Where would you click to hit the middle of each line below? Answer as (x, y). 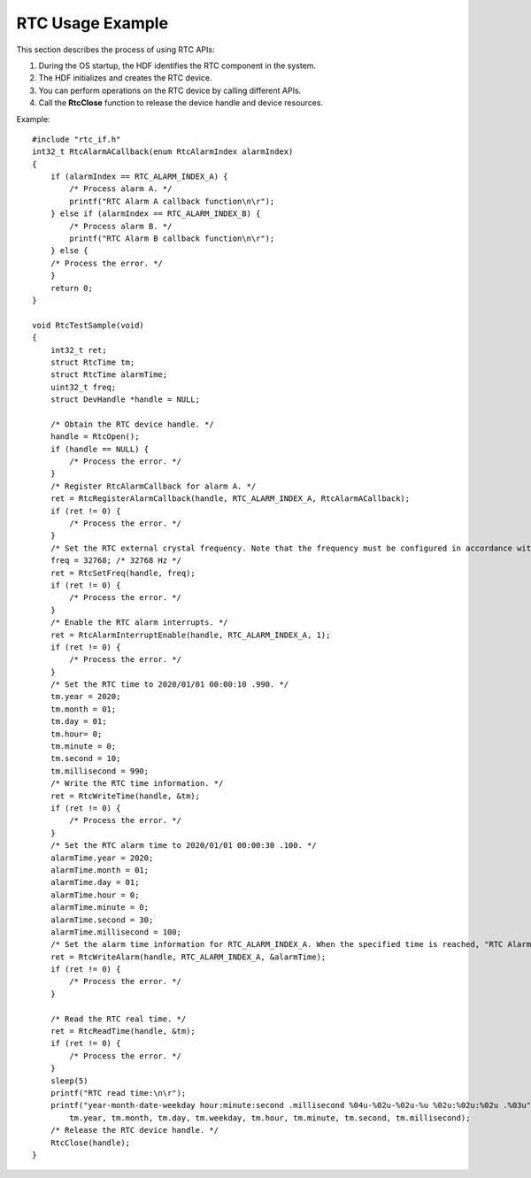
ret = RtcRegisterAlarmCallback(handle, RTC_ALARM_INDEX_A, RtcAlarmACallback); (230, 499)
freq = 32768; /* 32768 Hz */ (115, 561)
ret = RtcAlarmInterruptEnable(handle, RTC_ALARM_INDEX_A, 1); (190, 635)
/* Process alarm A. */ (121, 189)
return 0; (71, 288)
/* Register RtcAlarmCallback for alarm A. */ (153, 486)
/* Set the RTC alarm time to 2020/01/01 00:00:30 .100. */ (184, 846)
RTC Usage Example (92, 23)
